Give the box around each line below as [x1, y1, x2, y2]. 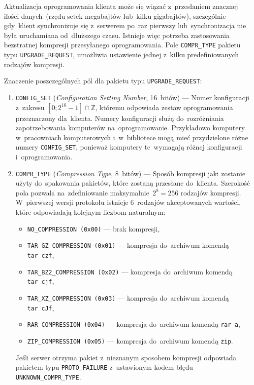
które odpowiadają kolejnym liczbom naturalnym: [15, 207, 166, 217]
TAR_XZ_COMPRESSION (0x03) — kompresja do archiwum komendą [27, 292, 229, 303]
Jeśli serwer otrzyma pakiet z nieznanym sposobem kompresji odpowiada [15, 352, 237, 362]
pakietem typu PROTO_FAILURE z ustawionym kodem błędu [15, 362, 193, 372]
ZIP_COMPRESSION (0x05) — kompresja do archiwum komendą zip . [27, 335, 233, 346]
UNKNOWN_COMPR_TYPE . [15, 371, 81, 382]
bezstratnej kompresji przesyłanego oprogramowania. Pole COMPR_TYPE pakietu [4, 39, 241, 50]
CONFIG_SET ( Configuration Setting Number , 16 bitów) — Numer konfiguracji [15, 92, 250, 102]
